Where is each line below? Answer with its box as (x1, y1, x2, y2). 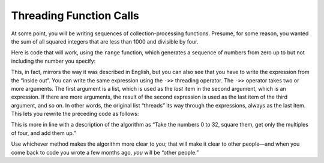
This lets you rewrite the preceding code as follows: (11, 110, 139, 118)
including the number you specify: (11, 57, 96, 64)
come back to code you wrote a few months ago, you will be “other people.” (11, 149, 199, 156)
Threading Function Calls (11, 9, 139, 22)
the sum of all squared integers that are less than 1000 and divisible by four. (11, 38, 199, 45)
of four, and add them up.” (11, 129, 76, 137)
